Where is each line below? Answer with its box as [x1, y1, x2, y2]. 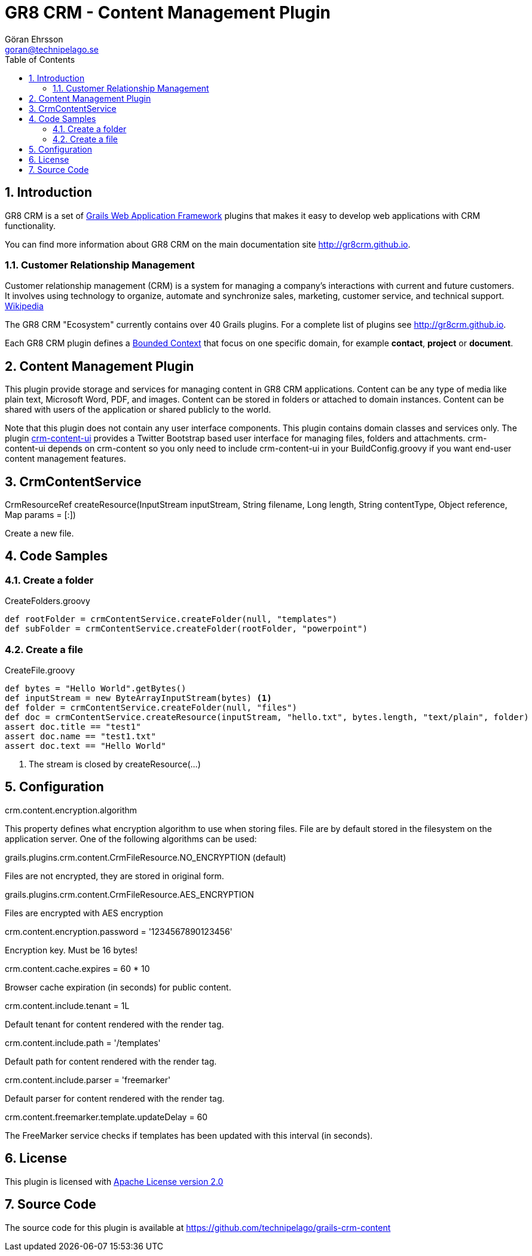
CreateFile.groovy [5, 665, 75, 675]
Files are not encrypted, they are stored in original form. [5, 870, 224, 881]
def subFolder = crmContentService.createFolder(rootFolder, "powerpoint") [5, 624, 368, 634]
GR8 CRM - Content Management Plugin [5, 2, 331, 23]
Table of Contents [5, 54, 75, 65]
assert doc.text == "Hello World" [5, 741, 166, 751]
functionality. [5, 220, 56, 231]
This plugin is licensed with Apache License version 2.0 [5, 1176, 224, 1187]
